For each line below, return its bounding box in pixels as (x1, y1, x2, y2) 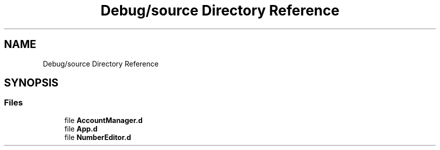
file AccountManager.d (64, 115, 143, 124)
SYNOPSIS (4, 76, 59, 89)
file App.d (64, 124, 98, 133)
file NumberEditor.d (64, 132, 131, 141)
